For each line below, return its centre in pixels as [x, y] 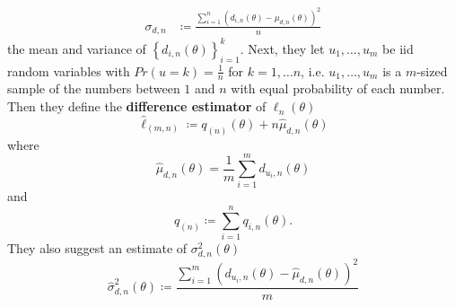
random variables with [69, 70]
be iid [398, 48]
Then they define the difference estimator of [137, 106]
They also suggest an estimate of [97, 248]
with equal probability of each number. [338, 88]
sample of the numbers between [94, 88]
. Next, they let [282, 48]
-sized [432, 70]
